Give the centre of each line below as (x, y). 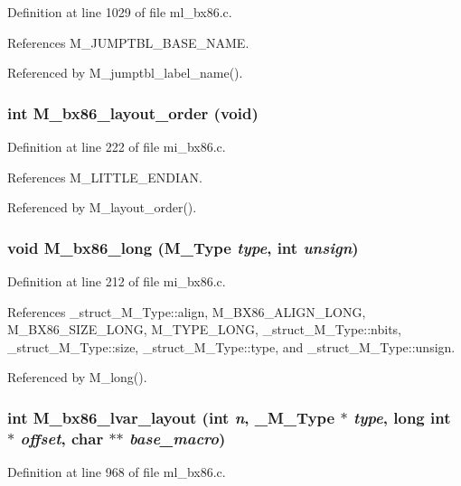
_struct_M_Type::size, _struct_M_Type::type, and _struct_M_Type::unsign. (231, 346)
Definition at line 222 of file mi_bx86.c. (117, 146)
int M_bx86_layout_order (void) (133, 112)
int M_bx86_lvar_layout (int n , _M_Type (171, 417)
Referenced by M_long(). (77, 377)
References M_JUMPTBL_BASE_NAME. (128, 42)
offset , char (62, 438)
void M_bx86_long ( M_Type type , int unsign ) (183, 247)
